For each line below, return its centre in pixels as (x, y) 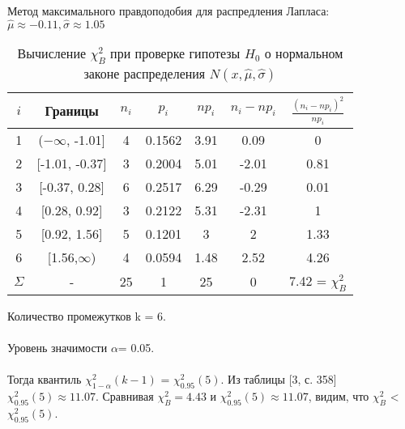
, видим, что (339, 396)
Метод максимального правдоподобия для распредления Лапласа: (168, 11)
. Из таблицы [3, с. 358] (279, 379)
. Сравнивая (124, 396)
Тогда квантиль (45, 379)
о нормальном (304, 53)
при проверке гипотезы (175, 53)
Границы (72, 110)
